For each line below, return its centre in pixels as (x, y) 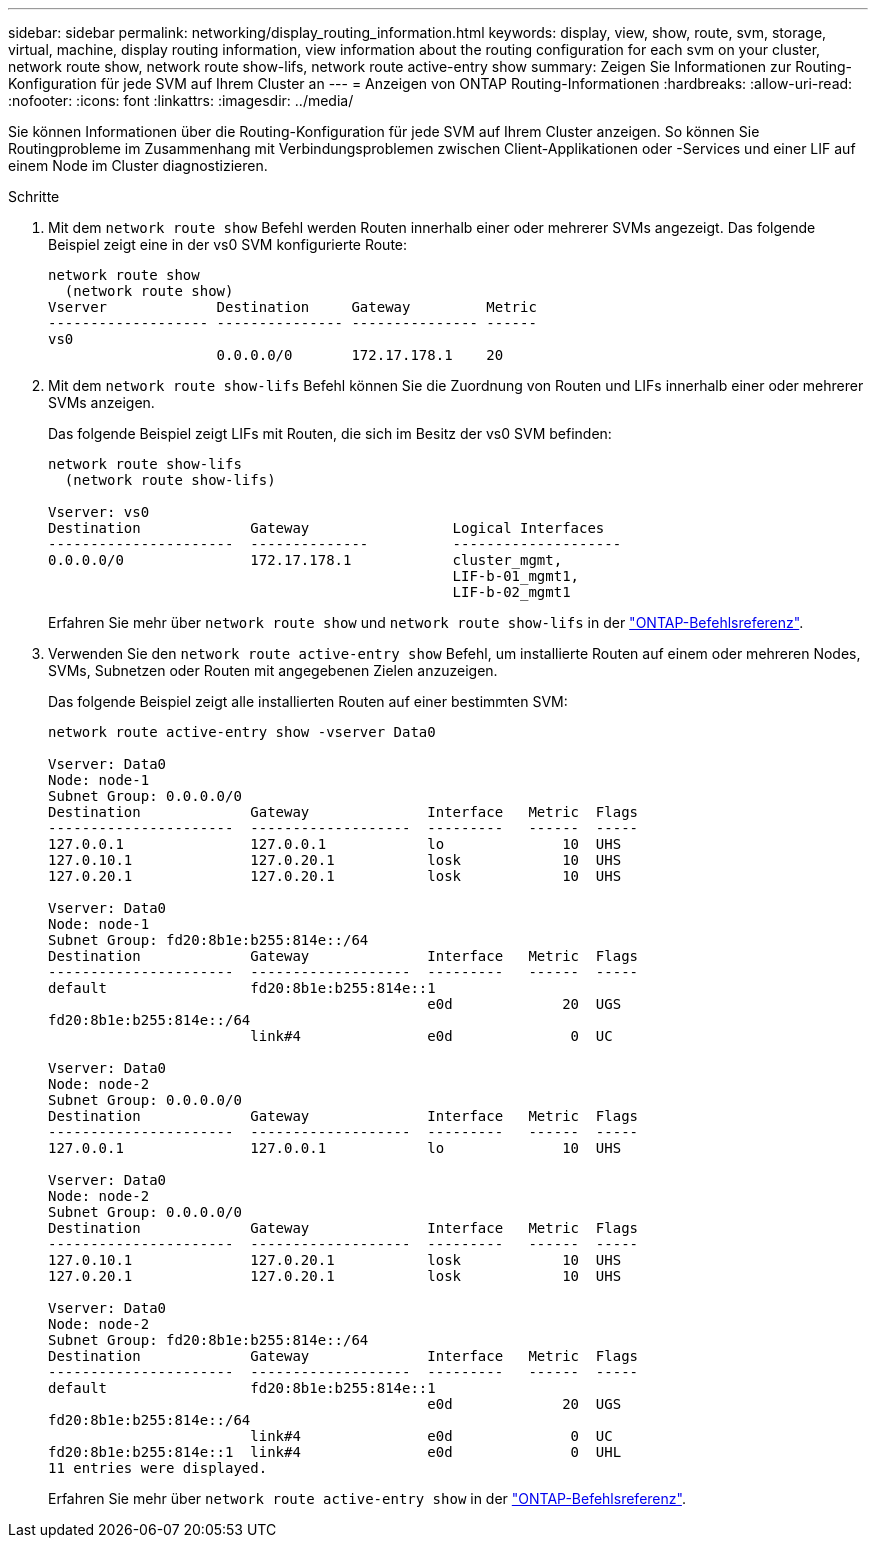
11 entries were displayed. (158, 1468)
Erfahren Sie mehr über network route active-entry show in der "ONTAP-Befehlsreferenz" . (367, 1498)
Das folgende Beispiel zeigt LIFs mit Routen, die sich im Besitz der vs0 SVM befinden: (330, 433)
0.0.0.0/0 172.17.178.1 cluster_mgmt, (305, 560)
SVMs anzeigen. (101, 402)
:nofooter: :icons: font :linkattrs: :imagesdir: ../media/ (181, 100)
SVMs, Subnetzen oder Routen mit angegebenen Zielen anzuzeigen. (273, 670)
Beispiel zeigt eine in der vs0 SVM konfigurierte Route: (228, 244)
